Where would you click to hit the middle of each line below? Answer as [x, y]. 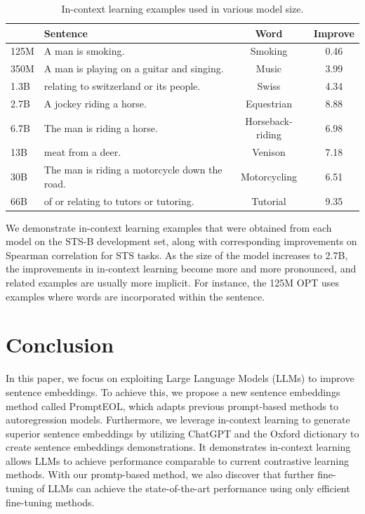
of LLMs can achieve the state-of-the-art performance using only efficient [193, 488]
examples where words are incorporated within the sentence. [135, 296]
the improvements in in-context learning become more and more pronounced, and [181, 269]
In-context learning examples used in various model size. [182, 8]
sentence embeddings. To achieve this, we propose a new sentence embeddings [173, 391]
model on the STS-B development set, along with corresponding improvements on [181, 241]
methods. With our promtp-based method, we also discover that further [160, 474]
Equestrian [268, 103]
